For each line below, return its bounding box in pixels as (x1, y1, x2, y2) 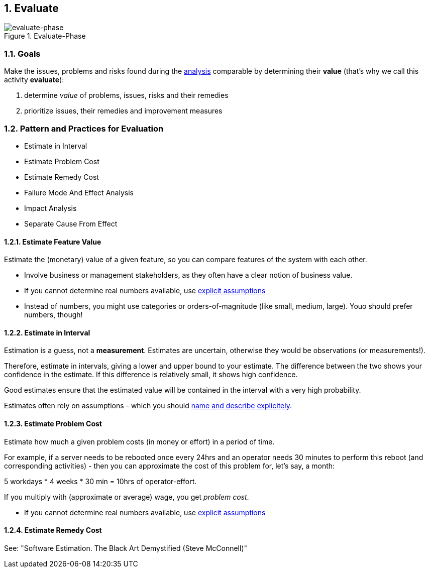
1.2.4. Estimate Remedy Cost (4, 526, 102, 535)
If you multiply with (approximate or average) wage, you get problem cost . (4, 492, 249, 501)
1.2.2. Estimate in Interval (4, 328, 90, 337)
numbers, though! (24, 310, 83, 319)
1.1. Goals (4, 48, 41, 59)
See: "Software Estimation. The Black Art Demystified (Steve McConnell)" (4, 543, 248, 552)
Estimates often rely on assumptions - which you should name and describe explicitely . (4, 401, 292, 410)
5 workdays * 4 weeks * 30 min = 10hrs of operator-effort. (4, 477, 197, 486)
